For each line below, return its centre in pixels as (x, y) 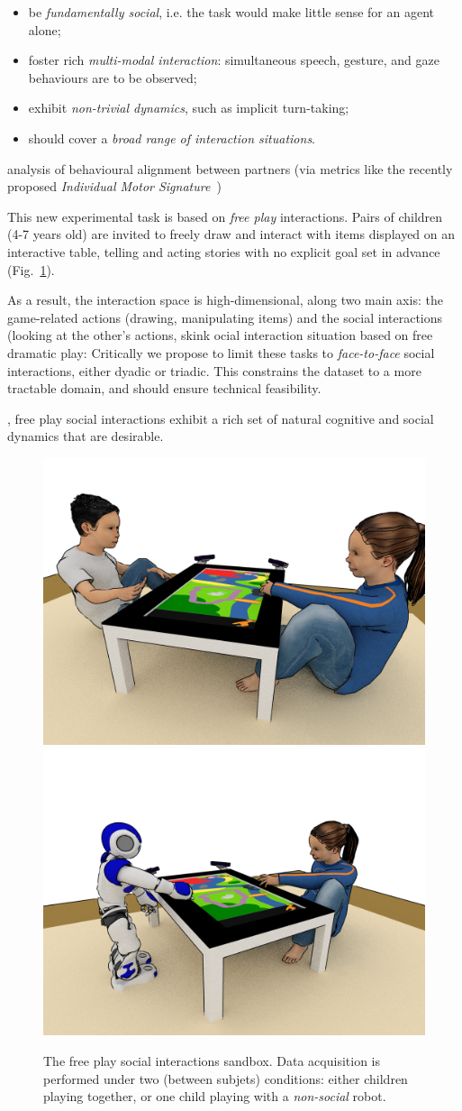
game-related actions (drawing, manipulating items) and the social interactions (225, 317)
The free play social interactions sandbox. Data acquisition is (212, 1061)
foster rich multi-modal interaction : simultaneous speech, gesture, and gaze (234, 60)
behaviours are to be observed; (113, 77)
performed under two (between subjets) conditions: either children (226, 1078)
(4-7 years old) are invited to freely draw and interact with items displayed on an (231, 234)
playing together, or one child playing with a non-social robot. (215, 1096)
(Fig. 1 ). (31, 269)
